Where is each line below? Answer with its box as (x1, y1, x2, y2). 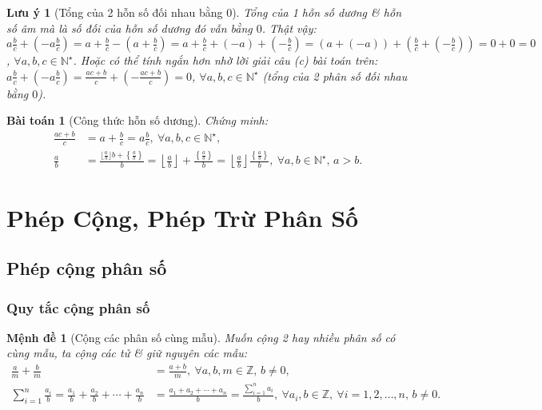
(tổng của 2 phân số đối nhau (262, 67, 408, 84)
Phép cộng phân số (6, 256, 167, 281)
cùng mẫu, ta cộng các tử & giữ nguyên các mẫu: (6, 344, 247, 361)
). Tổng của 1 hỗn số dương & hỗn (232, 4, 402, 20)
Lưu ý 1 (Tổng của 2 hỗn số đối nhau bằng (6, 4, 223, 20)
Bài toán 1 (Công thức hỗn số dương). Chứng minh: (6, 112, 269, 129)
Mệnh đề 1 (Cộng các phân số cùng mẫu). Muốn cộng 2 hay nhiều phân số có (6, 328, 396, 345)
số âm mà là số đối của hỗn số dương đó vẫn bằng (6, 19, 253, 36)
